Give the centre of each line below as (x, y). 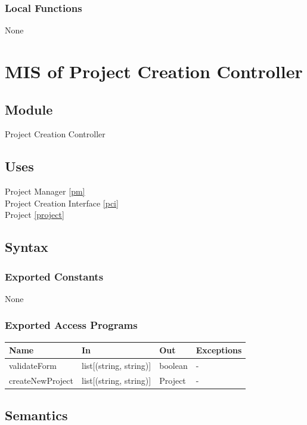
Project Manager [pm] (45, 191)
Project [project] (35, 215)
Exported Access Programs (71, 325)
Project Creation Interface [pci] (62, 203)
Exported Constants (54, 276)
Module (29, 109)
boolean (173, 366)
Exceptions (219, 350)
